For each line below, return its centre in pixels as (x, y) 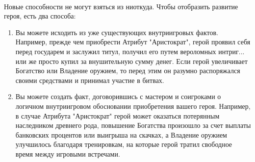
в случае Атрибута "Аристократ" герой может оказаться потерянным (117, 115)
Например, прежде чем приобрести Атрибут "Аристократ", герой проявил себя (133, 42)
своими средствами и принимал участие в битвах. (90, 80)
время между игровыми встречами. (68, 153)
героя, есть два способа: (40, 16)
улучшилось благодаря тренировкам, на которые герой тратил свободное (124, 144)
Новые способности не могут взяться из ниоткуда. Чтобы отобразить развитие (121, 6)
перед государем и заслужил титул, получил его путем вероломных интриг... (130, 51)
